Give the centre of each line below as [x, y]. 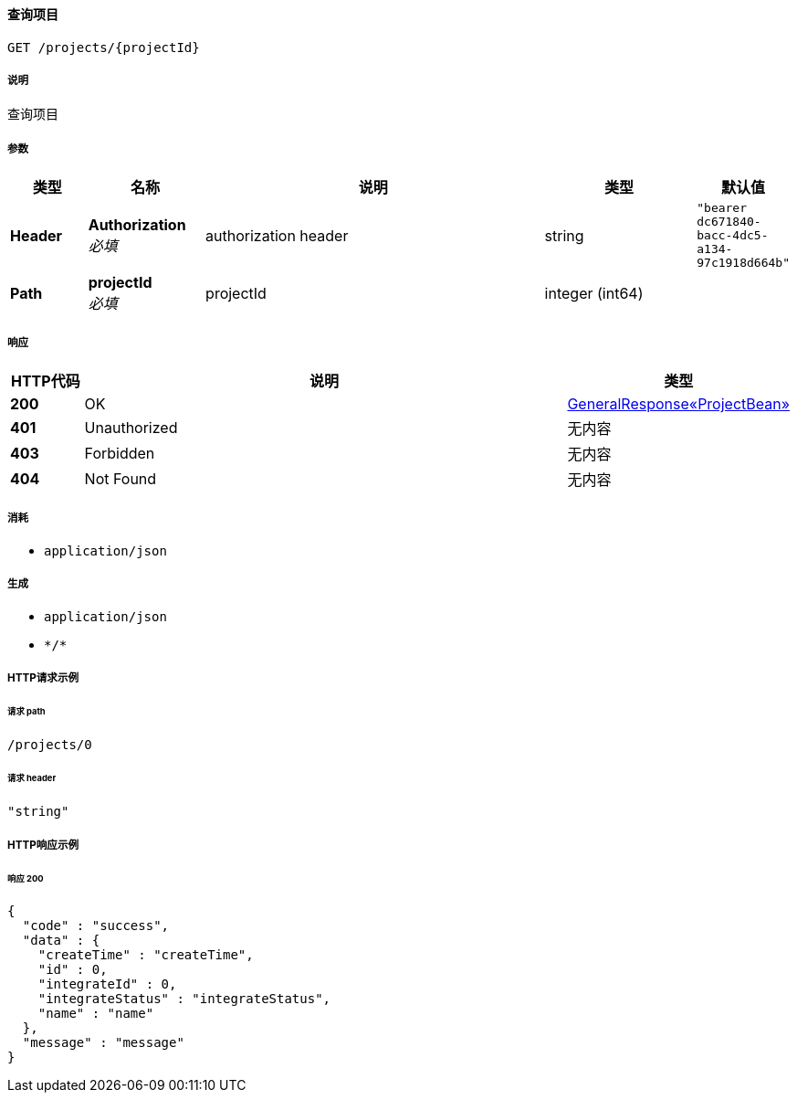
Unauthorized [131, 427]
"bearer [722, 208]
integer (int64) [594, 294]
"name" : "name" [96, 1014]
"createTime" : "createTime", [146, 955]
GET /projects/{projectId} [104, 47]
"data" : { [61, 941]
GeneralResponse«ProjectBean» [678, 403]
